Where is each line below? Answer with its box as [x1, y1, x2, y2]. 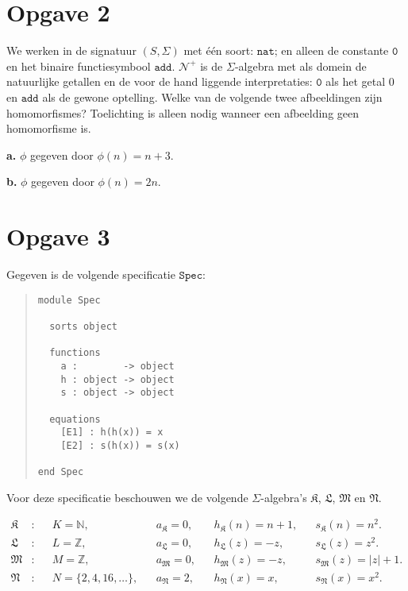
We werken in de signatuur [6, 42, 137, 59]
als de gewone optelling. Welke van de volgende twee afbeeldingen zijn [42, 88, 383, 105]
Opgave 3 [6, 220, 110, 253]
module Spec [37, 294, 101, 306]
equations [49, 413, 101, 425]
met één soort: [183, 42, 254, 59]
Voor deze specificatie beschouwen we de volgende [6, 489, 248, 505]
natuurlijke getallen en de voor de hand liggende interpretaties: [6, 73, 313, 90]
